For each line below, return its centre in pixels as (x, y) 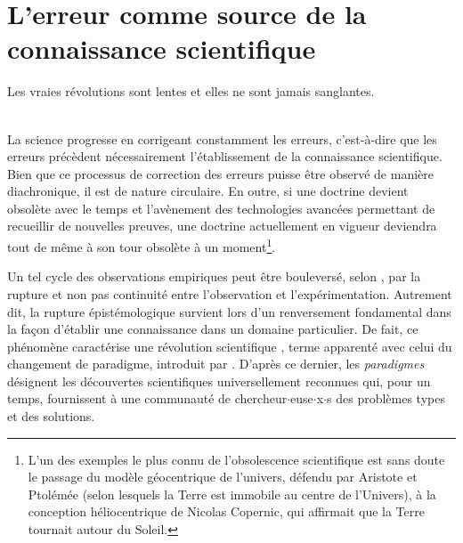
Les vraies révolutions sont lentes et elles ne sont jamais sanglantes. (191, 91)
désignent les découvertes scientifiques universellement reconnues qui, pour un (219, 381)
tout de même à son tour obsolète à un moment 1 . (142, 245)
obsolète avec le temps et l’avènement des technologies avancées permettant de (221, 208)
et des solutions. (51, 416)
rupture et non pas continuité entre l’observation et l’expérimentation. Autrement (230, 293)
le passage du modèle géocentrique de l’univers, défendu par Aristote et (223, 477)
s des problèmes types (386, 398)
